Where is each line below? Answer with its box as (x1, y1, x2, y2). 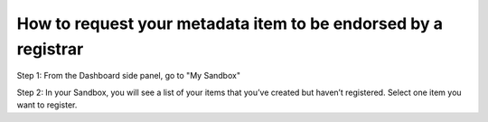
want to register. (16, 99, 78, 110)
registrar (16, 39, 84, 59)
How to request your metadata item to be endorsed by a (16, 14, 443, 33)
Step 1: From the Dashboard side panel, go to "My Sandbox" (16, 70, 241, 81)
